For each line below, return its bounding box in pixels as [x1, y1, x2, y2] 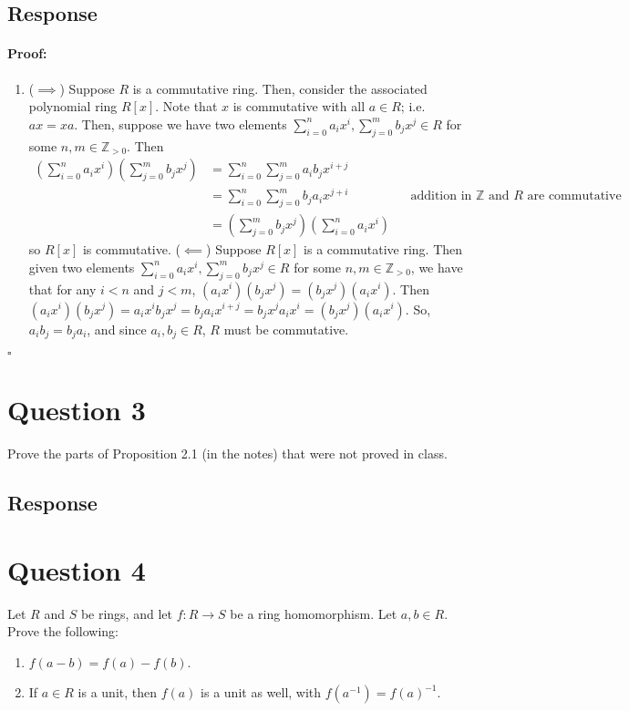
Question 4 [7, 551, 146, 588]
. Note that [155, 97, 218, 116]
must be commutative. [223, 319, 349, 338]
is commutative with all [232, 97, 366, 116]
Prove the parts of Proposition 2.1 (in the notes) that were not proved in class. [7, 444, 448, 463]
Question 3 [7, 391, 146, 428]
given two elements [28, 257, 135, 276]
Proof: [7, 44, 47, 63]
